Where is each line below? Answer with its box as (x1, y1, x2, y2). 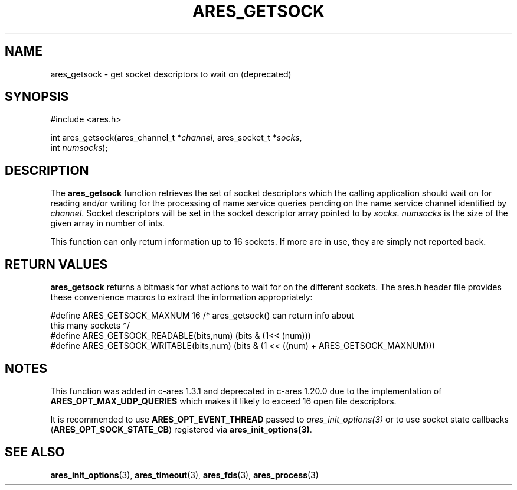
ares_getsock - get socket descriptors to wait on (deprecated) (50, 69, 292, 79)
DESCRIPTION (5, 163, 89, 178)
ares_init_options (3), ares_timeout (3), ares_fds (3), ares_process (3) (50, 469, 319, 480)
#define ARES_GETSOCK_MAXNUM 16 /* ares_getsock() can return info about (50, 310, 354, 321)
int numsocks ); (50, 142, 108, 153)
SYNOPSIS (5, 89, 69, 105)
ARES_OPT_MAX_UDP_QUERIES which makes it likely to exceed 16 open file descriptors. (50, 395, 397, 406)
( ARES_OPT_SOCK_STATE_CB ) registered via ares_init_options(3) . (50, 424, 312, 434)
